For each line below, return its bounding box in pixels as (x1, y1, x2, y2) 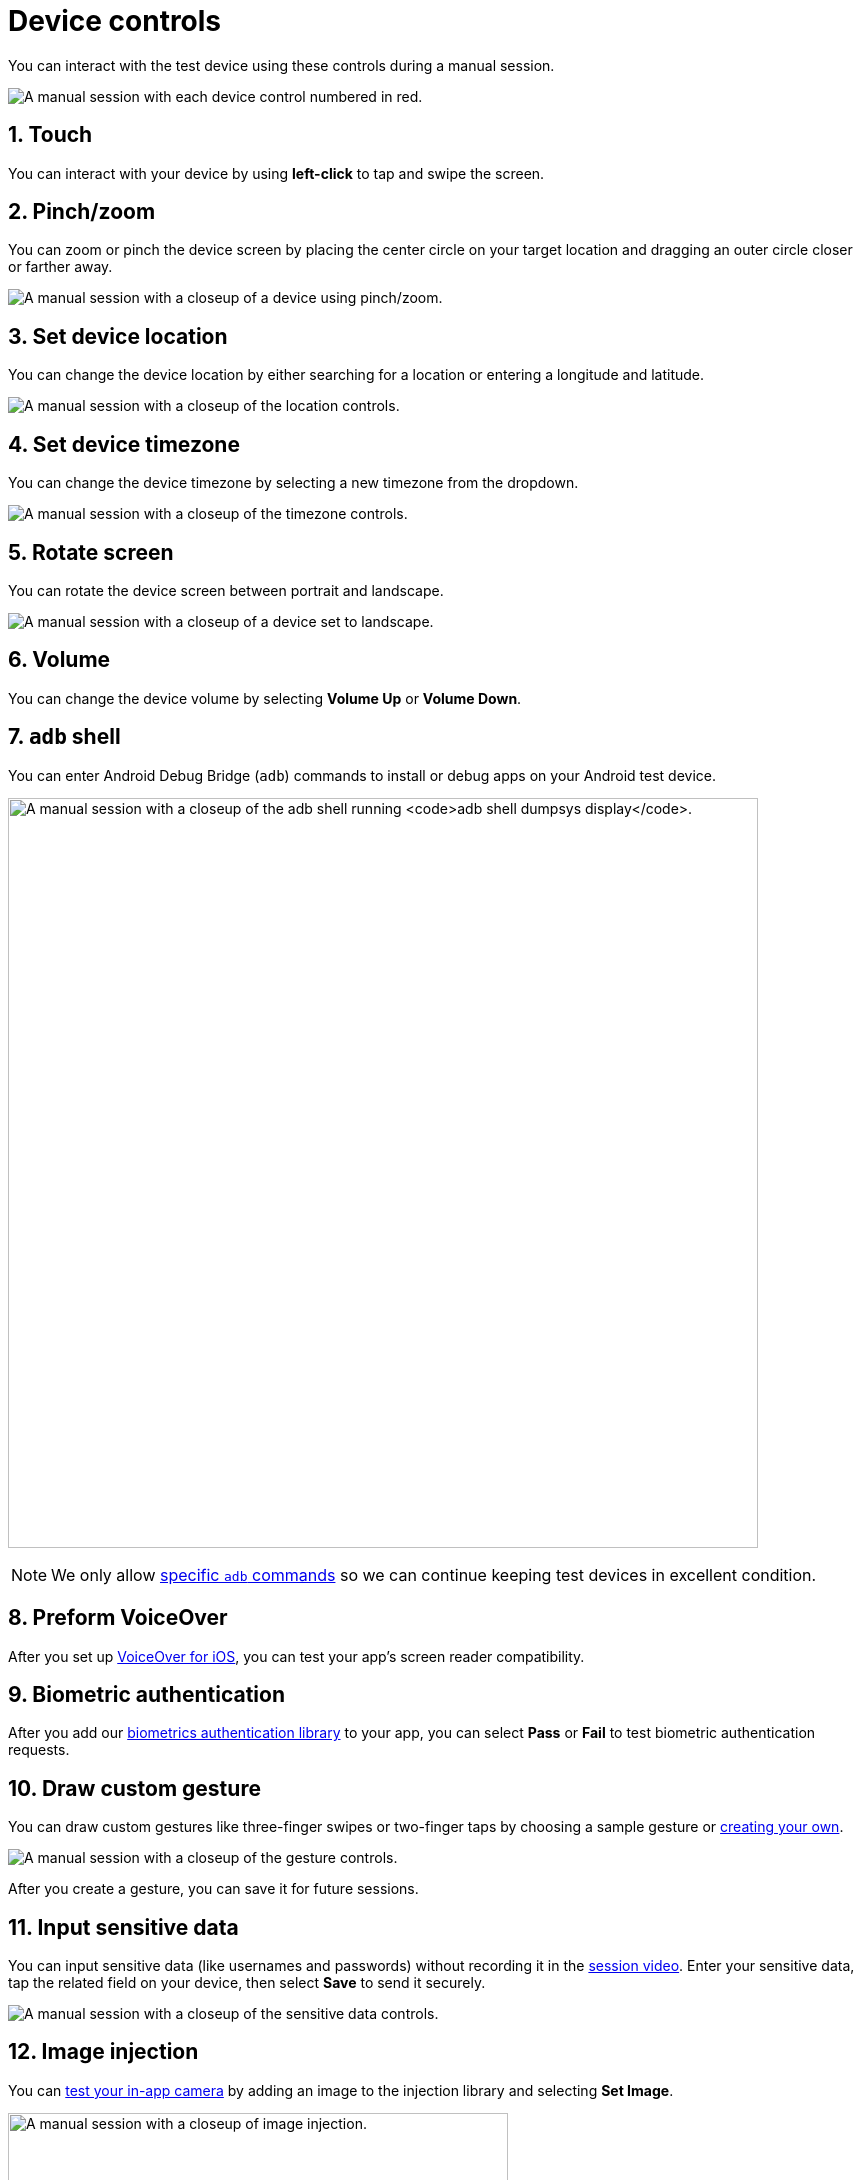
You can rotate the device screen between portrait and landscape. (8, 581, 444, 599)
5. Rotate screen (8, 539, 174, 565)
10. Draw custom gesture (8, 1775, 261, 1801)
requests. (8, 1741, 70, 1759)
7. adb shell (8, 724, 121, 750)
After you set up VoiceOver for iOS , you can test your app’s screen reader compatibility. (8, 1647, 585, 1665)
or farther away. (8, 258, 113, 276)
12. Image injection (8, 2039, 199, 2065)
